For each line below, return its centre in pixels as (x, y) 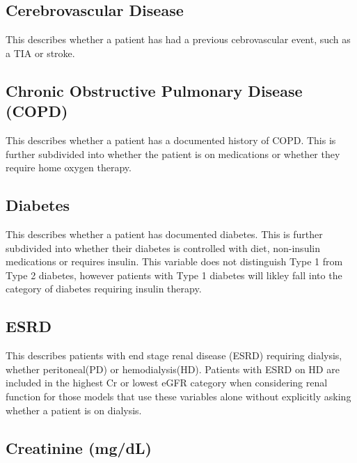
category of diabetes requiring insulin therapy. (104, 289)
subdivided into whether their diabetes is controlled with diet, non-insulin (163, 248)
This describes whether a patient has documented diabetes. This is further (164, 234)
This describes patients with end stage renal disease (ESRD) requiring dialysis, (174, 355)
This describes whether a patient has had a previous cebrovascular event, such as (178, 39)
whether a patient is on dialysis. (74, 410)
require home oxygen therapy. (69, 167)
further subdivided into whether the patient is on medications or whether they (173, 154)
